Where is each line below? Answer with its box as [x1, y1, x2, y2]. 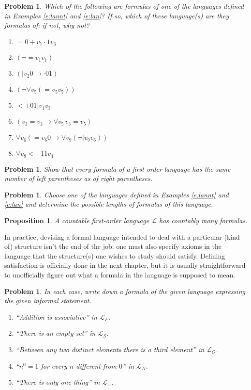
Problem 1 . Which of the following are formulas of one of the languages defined [4, 1, 244, 11]
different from [76, 360, 117, 371]
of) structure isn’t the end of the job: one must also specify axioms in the [4, 241, 221, 251]
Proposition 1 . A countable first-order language [4, 215, 149, 226]
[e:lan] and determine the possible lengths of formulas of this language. [4, 199, 213, 209]
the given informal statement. [4, 295, 91, 306]
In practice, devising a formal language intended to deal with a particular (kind [4, 231, 240, 242]
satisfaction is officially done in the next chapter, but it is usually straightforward [4, 260, 246, 270]
